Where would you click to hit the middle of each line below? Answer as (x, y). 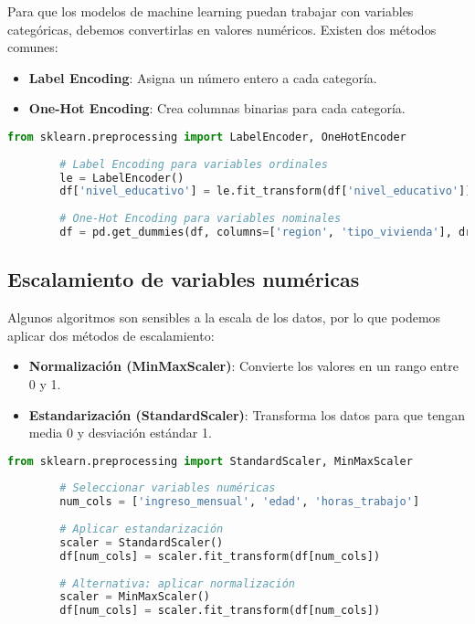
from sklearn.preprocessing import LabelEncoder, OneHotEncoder (207, 137)
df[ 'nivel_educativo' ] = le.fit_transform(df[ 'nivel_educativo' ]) (266, 191)
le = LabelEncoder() (122, 178)
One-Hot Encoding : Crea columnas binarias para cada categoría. (217, 108)
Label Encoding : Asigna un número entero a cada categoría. (203, 77)
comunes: (33, 47)
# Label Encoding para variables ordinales (194, 164)
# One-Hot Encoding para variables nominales (201, 219)
